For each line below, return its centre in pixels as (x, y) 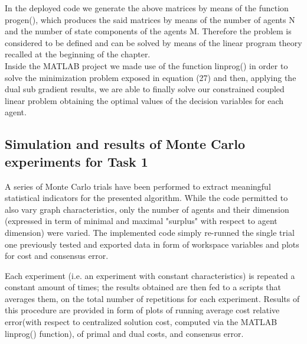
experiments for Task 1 (76, 161)
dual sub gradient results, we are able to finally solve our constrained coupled (145, 89)
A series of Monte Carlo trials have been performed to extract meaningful (138, 186)
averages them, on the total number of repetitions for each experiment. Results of (152, 298)
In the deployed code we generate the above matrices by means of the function (147, 8)
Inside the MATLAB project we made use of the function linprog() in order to (146, 65)
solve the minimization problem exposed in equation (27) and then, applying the (151, 77)
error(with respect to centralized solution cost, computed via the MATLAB (141, 322)
